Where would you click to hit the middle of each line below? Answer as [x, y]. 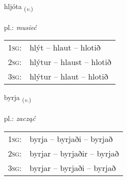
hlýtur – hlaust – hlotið [70, 62]
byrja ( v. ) [18, 98]
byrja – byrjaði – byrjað [71, 138]
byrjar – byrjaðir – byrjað [74, 153]
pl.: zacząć [20, 118]
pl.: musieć [20, 27]
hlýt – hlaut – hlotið [65, 47]
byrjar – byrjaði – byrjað [73, 167]
